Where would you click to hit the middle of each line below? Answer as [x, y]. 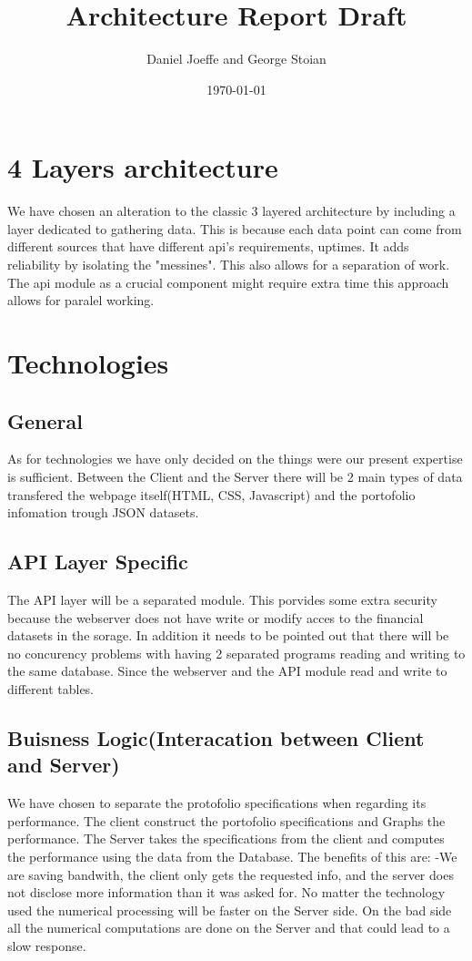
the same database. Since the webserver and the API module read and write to [227, 671]
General [45, 420]
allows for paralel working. [81, 300]
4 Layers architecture [143, 167]
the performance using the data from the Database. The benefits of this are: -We [232, 856]
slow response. [47, 945]
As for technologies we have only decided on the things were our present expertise [235, 459]
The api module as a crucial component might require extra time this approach [228, 282]
